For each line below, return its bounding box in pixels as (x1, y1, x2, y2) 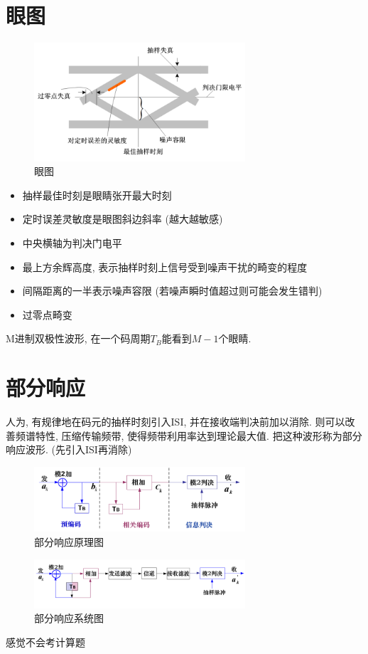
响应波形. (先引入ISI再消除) (6, 442, 132, 457)
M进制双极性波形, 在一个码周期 (6, 331, 151, 346)
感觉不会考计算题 (6, 634, 85, 649)
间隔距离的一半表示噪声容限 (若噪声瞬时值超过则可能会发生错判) (22, 283, 323, 298)
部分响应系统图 (34, 611, 104, 626)
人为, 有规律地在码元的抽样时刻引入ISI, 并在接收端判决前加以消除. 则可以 (6, 414, 345, 429)
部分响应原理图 (34, 534, 104, 549)
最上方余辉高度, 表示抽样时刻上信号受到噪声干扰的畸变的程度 (22, 259, 308, 274)
